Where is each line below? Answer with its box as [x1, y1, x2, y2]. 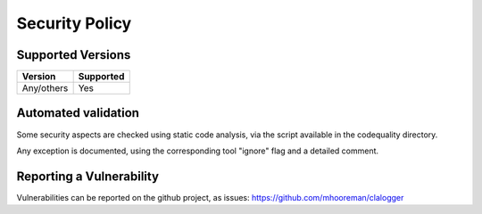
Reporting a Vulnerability [16, 169, 160, 184]
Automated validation [16, 105, 140, 120]
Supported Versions [16, 47, 131, 62]
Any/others [21, 82, 69, 95]
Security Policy [16, 13, 132, 33]
